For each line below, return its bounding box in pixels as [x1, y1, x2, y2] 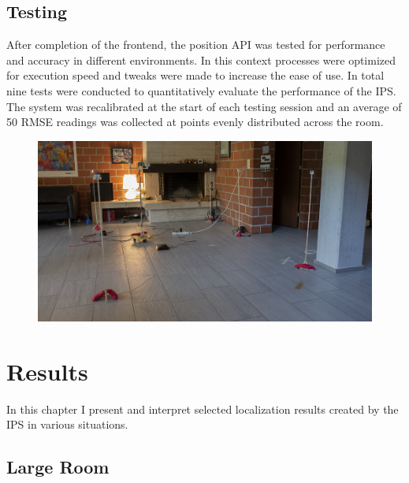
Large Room [6, 455, 110, 479]
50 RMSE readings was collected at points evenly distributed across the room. [6, 113, 384, 130]
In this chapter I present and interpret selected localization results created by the [6, 400, 399, 417]
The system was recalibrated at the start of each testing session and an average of [6, 98, 402, 114]
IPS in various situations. [6, 416, 128, 433]
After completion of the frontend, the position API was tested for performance [6, 36, 385, 53]
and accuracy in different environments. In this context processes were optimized [6, 51, 396, 68]
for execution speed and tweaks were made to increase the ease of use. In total [6, 67, 385, 84]
